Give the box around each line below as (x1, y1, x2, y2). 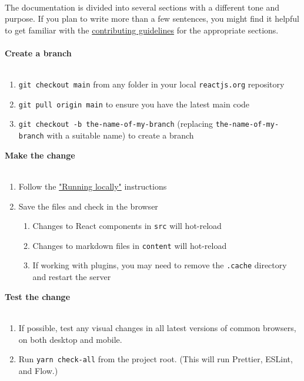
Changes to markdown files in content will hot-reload (32, 239, 227, 251)
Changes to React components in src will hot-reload (32, 220, 222, 232)
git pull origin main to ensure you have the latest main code (18, 97, 250, 110)
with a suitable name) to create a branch (46, 129, 194, 141)
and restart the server (32, 271, 111, 283)
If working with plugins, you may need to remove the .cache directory (32, 259, 287, 271)
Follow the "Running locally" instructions (18, 180, 167, 192)
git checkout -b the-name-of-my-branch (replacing (18, 117, 213, 130)
